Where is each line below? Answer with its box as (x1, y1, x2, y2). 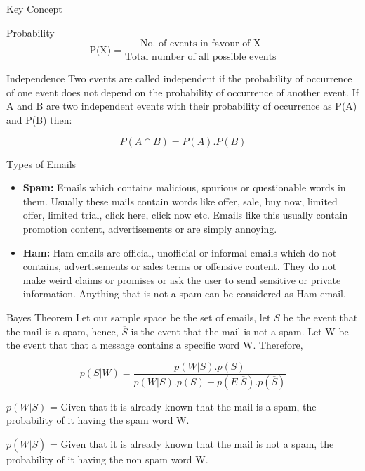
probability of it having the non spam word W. (6, 451, 208, 466)
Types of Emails (6, 156, 77, 171)
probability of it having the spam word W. (6, 413, 190, 427)
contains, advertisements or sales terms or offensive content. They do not (22, 259, 337, 273)
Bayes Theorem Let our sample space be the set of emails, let (6, 309, 271, 324)
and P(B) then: (6, 112, 72, 127)
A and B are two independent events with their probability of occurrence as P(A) (6, 98, 357, 113)
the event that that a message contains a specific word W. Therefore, (6, 337, 303, 352)
